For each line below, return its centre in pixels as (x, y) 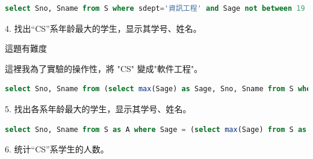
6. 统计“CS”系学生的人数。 (57, 149)
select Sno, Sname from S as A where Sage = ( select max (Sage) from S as (156, 129)
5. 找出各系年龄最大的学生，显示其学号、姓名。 (98, 108)
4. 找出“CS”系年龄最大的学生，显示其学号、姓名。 (103, 28)
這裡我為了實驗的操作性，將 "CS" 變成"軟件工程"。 (104, 68)
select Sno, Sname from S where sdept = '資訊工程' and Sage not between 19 (155, 8)
